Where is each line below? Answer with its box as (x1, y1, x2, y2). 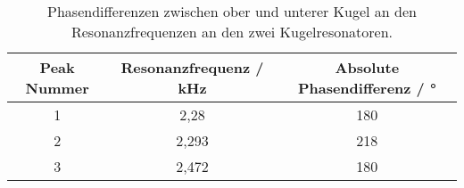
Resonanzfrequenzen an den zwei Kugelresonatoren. (70, 21, 394, 42)
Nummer (25, 78, 89, 98)
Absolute (335, 57, 400, 78)
